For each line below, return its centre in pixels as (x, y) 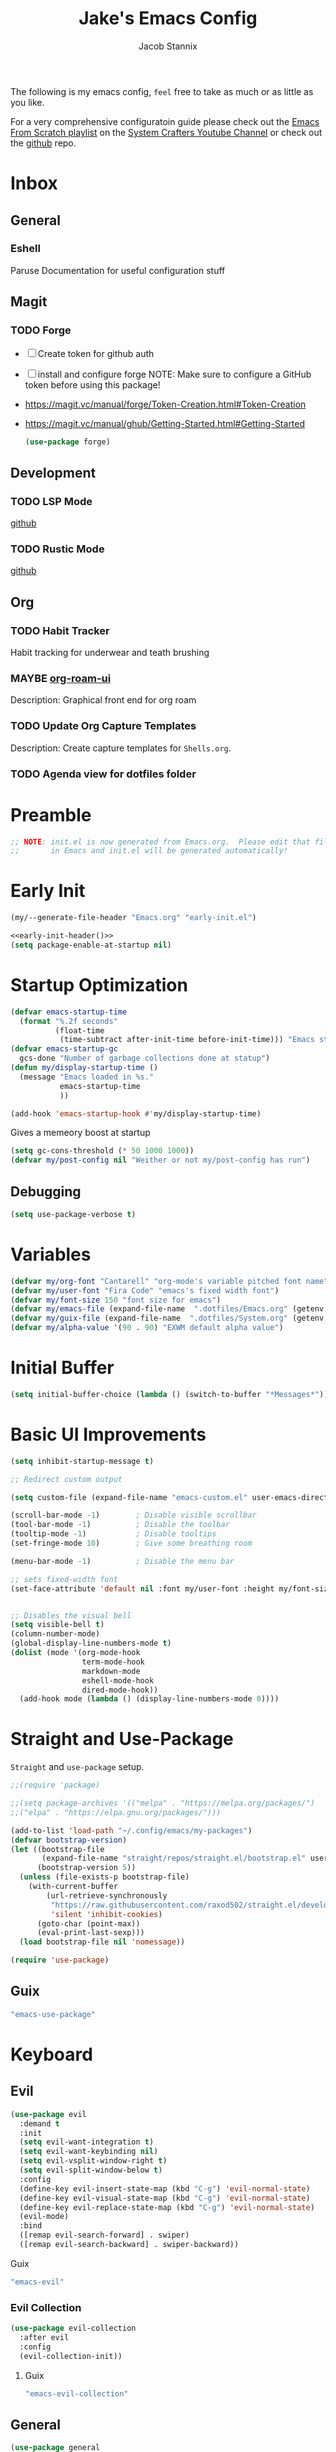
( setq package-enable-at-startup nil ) (91, 945)
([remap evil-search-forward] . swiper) (104, 2235)
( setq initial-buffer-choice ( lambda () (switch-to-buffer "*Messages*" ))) (171, 1394)
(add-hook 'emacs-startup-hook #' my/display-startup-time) (136, 1113)
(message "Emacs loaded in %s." (87, 1077)
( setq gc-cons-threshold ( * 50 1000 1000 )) (102, 1151)
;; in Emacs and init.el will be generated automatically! (149, 851)
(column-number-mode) (55, 1634)
